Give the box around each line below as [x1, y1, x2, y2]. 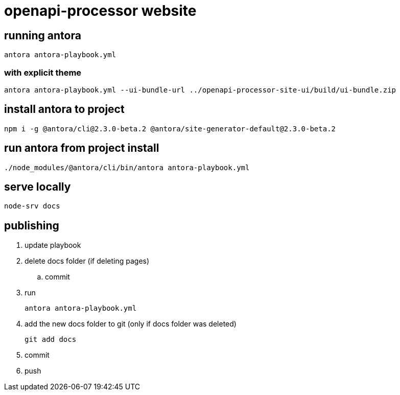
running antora [4, 29, 81, 42]
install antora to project [4, 103, 125, 116]
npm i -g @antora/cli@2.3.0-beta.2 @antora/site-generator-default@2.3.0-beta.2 [4, 124, 336, 133]
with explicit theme [4, 67, 82, 78]
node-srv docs [4, 202, 60, 211]
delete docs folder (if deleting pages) [25, 257, 150, 266]
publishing [4, 219, 59, 232]
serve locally [4, 180, 71, 194]
